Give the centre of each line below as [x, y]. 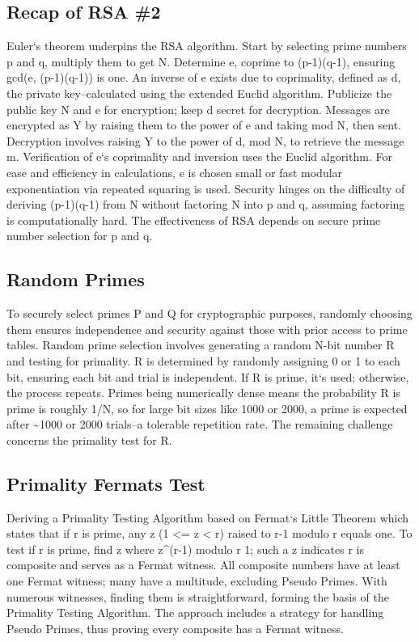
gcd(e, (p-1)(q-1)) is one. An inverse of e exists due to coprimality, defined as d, [204, 77]
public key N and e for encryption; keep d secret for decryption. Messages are [198, 109]
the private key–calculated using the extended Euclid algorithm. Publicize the [199, 93]
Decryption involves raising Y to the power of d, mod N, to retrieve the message [205, 140]
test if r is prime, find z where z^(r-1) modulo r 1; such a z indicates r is [185, 549]
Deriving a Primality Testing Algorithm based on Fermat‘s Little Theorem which [208, 517]
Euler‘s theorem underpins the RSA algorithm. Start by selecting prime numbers [207, 46]
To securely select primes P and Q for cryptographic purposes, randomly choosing [209, 313]
